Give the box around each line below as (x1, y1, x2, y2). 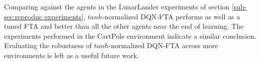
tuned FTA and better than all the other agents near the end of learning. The (4, 21, 244, 31)
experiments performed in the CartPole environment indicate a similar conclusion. (4, 30, 256, 41)
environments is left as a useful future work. (4, 50, 139, 60)
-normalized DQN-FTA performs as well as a (102, 11, 240, 21)
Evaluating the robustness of (4, 40, 92, 51)
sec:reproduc (4, 11, 42, 21)
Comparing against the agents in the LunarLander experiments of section (4, 1, 230, 11)
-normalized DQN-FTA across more (108, 40, 218, 51)
